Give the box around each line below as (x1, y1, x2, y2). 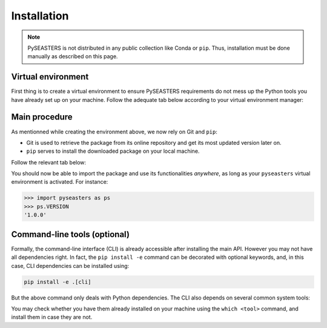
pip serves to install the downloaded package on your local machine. (26, 147, 200, 155)
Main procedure (11, 112, 73, 122)
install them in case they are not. (11, 313, 93, 321)
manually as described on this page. (27, 53, 118, 60)
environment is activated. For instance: (11, 178, 108, 186)
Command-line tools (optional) (11, 229, 130, 239)
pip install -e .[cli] (24, 278, 91, 285)
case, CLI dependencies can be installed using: (11, 262, 130, 269)
